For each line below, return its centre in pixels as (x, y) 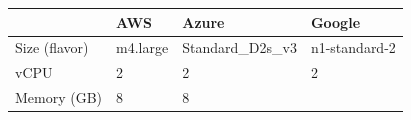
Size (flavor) (52, 47)
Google (335, 21)
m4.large (142, 47)
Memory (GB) (59, 97)
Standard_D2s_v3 (239, 47)
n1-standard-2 (353, 47)
